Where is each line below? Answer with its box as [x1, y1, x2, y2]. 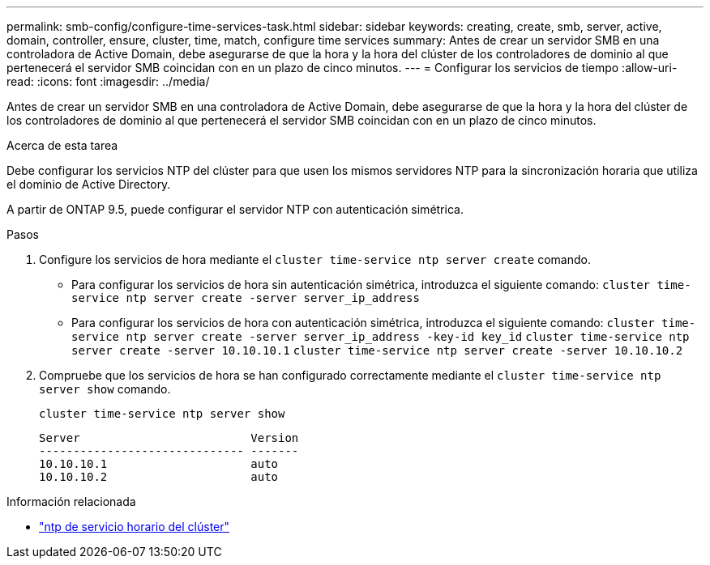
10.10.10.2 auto [39, 470, 279, 483]
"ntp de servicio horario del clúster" [39, 520, 230, 533]
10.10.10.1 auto [39, 457, 279, 470]
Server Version [39, 431, 299, 444]
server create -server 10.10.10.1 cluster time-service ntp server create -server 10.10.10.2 [71, 344, 683, 357]
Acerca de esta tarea [6, 138, 118, 152]
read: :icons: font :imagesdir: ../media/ [6, 74, 210, 88]
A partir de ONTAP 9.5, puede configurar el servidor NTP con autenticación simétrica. [6, 202, 464, 216]
